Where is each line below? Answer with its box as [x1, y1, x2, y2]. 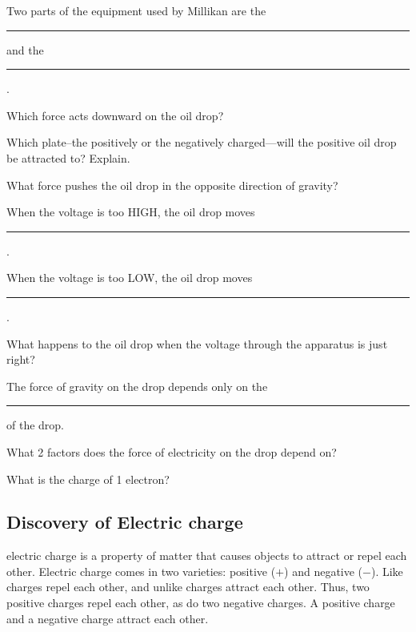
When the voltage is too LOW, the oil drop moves [6, 269, 253, 286]
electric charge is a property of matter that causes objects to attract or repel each [6, 547, 407, 564]
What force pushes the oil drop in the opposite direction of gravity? [6, 176, 338, 193]
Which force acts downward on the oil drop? [6, 107, 224, 123]
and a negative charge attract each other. [6, 610, 209, 626]
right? [6, 351, 35, 368]
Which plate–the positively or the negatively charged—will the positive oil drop [6, 134, 397, 151]
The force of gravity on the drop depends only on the [6, 377, 268, 394]
